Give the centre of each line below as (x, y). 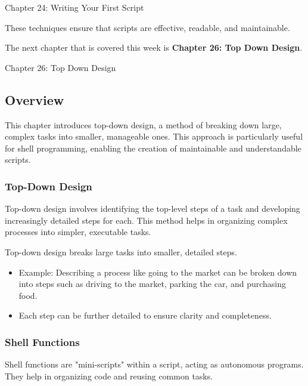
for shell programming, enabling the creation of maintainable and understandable (153, 148)
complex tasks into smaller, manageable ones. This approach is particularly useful (154, 136)
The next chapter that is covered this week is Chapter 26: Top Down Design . (154, 47)
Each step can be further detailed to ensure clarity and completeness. (145, 315)
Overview (35, 99)
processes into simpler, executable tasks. (78, 232)
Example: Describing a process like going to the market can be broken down (158, 272)
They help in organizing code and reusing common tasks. (109, 376)
